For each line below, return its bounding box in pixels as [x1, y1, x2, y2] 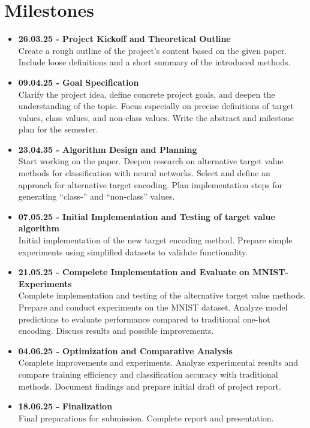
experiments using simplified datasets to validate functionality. [18, 245, 248, 258]
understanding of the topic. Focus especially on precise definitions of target [18, 100, 294, 112]
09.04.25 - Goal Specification [18, 76, 139, 88]
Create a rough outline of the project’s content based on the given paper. [18, 44, 287, 56]
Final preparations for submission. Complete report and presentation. [18, 411, 274, 424]
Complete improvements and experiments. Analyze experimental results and [18, 356, 299, 369]
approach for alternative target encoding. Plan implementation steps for [18, 178, 283, 191]
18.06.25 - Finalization [18, 400, 113, 412]
